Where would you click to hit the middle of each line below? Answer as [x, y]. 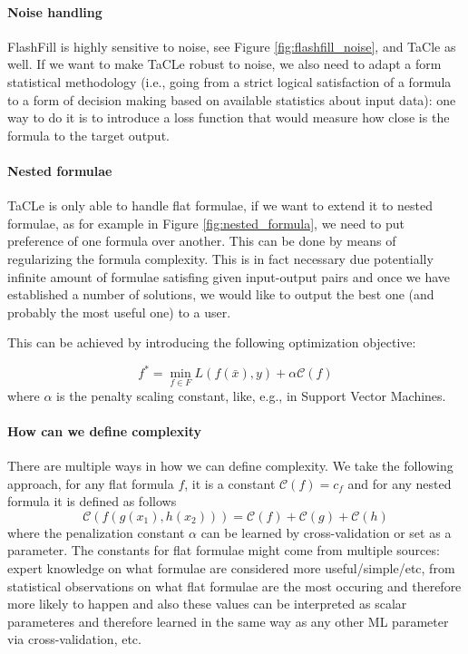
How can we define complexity [105, 430]
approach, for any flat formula [91, 483]
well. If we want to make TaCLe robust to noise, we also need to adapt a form [224, 64]
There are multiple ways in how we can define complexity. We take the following [230, 466]
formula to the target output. [88, 135]
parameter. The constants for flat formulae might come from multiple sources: [224, 550]
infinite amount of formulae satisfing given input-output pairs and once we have [229, 276]
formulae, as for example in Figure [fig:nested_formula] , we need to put [206, 223]
